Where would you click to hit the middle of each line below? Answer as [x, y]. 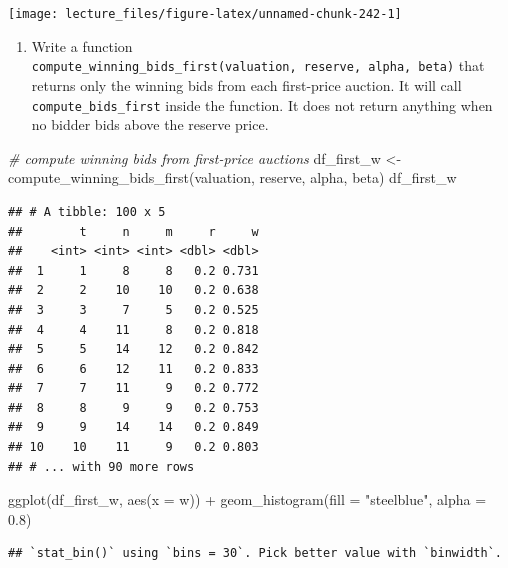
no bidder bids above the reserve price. [150, 124]
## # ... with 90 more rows [101, 466]
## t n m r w [133, 231]
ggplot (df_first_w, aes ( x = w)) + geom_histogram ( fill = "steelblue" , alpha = [247, 499]
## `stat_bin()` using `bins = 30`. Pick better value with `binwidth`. [255, 553]
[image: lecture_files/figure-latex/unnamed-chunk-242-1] [205, 14]
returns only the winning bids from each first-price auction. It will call [246, 84]
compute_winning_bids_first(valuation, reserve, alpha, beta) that [258, 65]
